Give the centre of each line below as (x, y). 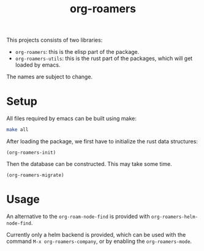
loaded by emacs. (38, 65)
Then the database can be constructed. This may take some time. (89, 164)
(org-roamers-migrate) (35, 175)
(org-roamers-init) (31, 152)
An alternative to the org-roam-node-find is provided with (78, 216)
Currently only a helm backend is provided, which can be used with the (96, 234)
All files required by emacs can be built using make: (71, 119)
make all (17, 130)
